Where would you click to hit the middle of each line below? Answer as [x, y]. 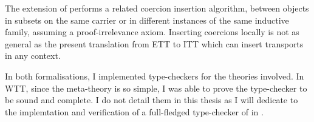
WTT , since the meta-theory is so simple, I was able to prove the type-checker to [156, 88]
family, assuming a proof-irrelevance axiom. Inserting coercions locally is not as [152, 32]
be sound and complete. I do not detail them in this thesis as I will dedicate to [152, 100]
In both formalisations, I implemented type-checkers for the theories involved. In [155, 76]
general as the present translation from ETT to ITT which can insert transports [154, 43]
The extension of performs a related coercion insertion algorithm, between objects [157, 8]
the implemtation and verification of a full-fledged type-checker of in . [134, 111]
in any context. [33, 56]
